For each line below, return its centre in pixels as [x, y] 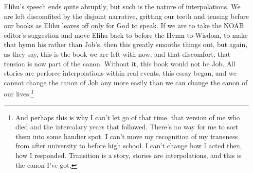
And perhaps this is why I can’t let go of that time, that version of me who [127, 117]
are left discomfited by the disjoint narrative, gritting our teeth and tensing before [126, 16]
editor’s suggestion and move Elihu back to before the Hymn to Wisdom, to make [126, 35]
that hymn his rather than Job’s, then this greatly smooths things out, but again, [126, 44]
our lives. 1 [19, 93]
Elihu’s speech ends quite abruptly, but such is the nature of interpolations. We [122, 6]
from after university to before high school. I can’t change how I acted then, [129, 146]
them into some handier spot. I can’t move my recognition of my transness [126, 136]
